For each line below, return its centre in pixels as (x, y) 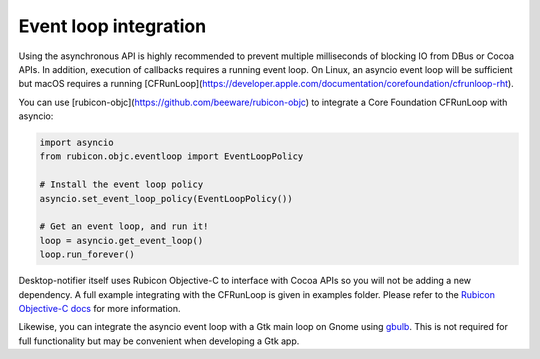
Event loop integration (112, 26)
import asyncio (76, 143)
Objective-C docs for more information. (99, 308)
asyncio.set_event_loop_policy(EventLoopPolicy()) (166, 198)
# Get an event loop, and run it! (124, 226)
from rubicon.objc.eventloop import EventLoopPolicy (171, 156)
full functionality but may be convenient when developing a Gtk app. (159, 341)
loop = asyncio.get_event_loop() (121, 240)
